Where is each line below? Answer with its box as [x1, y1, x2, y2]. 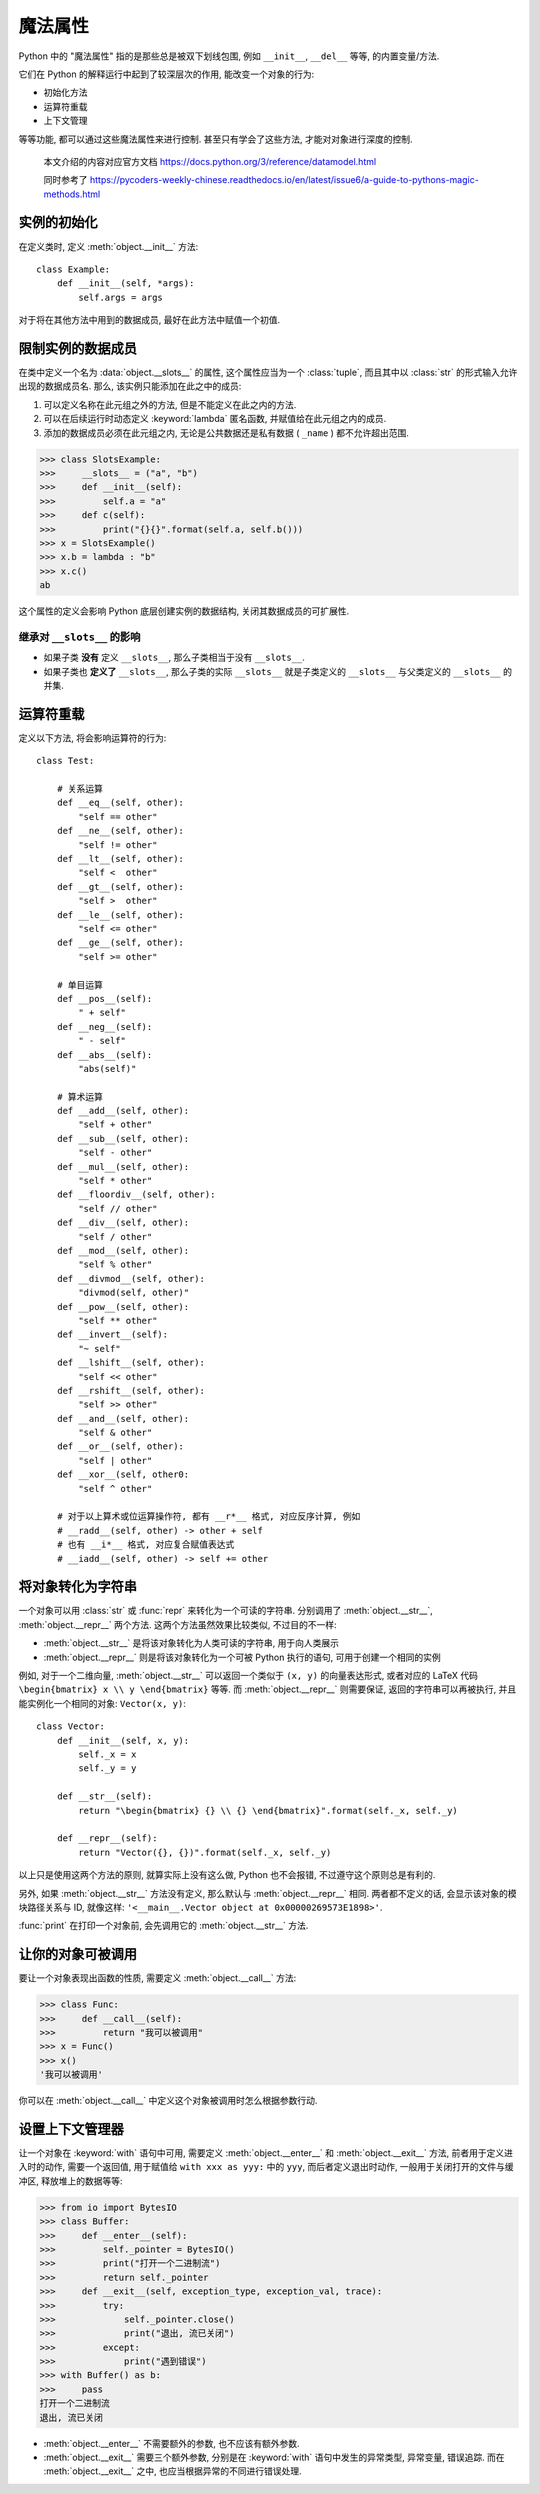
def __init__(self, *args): [56, 278, 195, 289]
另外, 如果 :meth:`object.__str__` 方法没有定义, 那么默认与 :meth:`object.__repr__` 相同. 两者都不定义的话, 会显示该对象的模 [18, 1887, 517, 1899]
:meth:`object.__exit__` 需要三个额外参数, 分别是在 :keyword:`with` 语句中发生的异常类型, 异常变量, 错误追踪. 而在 [43, 2451, 505, 2464]
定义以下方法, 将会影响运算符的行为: [18, 731, 167, 744]
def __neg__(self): [56, 1021, 153, 1032]
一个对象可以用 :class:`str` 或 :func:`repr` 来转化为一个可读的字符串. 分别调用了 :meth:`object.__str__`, [18, 1605, 434, 1617]
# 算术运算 [56, 1091, 104, 1102]
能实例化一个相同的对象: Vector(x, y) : [18, 1697, 187, 1709]
